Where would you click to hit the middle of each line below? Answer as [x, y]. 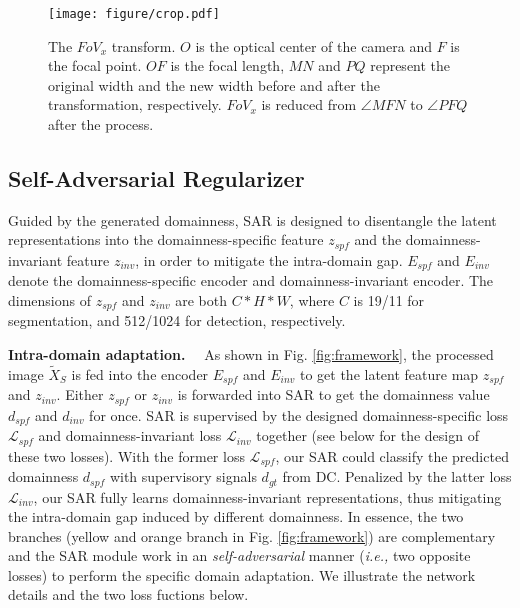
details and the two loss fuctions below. [128, 594]
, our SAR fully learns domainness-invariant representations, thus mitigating [267, 496]
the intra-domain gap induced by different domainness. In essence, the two [236, 516]
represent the [410, 65]
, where [312, 299]
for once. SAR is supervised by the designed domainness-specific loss [299, 414]
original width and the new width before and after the [214, 84]
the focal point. [95, 65]
